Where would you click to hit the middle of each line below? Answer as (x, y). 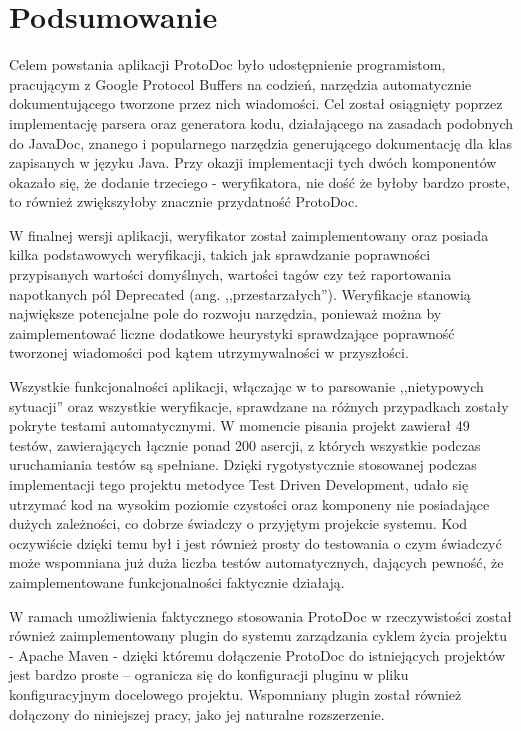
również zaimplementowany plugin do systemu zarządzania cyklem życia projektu (258, 635)
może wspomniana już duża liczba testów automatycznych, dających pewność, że (256, 562)
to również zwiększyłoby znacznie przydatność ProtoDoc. (184, 201)
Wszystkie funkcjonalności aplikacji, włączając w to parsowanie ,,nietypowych (246, 386)
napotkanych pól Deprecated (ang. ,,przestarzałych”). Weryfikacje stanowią (240, 293)
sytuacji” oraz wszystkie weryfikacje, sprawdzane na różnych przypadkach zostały (259, 405)
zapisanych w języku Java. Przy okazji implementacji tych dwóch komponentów (253, 162)
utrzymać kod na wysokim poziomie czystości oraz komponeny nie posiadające (249, 503)
